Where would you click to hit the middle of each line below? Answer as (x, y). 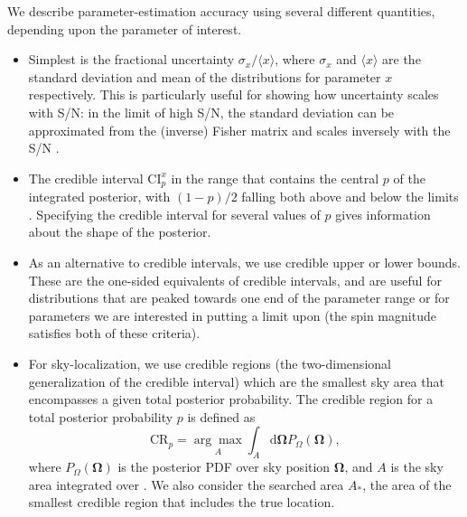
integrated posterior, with (99, 197)
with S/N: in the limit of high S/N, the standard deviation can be (211, 112)
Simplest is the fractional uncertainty (131, 59)
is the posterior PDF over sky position (224, 467)
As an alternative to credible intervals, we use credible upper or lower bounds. (244, 262)
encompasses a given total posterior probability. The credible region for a (231, 399)
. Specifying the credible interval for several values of (174, 214)
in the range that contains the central (275, 178)
